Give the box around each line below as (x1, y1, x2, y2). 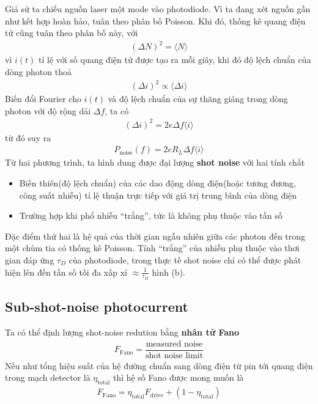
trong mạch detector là (5, 371, 91, 384)
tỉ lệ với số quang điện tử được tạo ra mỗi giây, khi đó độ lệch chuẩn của (38, 53, 311, 66)
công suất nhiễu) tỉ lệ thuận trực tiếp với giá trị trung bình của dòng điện (19, 188, 297, 201)
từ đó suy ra (5, 131, 51, 144)
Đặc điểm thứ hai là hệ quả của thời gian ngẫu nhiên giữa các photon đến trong (5, 229, 306, 242)
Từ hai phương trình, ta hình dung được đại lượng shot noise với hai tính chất (5, 156, 305, 169)
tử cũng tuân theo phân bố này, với (5, 26, 138, 39)
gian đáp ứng (5, 253, 54, 266)
